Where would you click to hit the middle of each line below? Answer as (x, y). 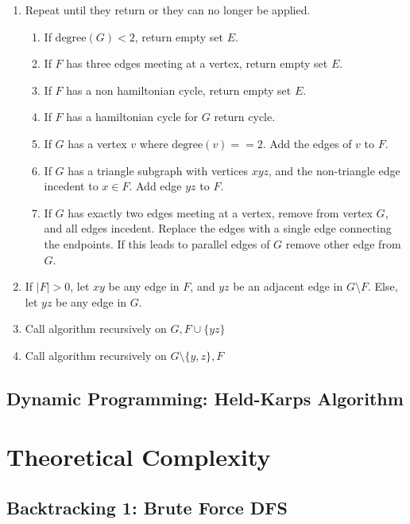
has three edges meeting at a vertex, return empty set (197, 63)
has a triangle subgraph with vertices (158, 170)
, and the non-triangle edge (335, 170)
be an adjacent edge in (288, 286)
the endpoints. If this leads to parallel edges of (157, 243)
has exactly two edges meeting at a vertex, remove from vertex (220, 212)
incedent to (71, 186)
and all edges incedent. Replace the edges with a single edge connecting (218, 228)
